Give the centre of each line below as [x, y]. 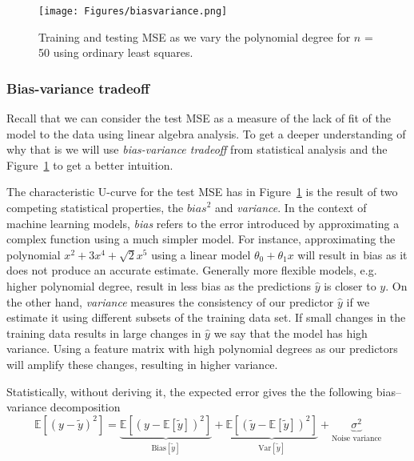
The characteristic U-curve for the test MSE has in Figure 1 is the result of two [202, 192]
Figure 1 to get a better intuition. [90, 164]
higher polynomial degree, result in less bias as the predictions [159, 286]
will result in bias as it [352, 254]
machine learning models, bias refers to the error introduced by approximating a [203, 223]
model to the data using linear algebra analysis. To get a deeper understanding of [206, 133]
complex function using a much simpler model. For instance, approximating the [201, 239]
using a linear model [201, 254]
